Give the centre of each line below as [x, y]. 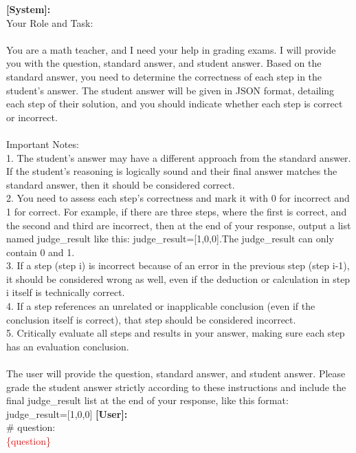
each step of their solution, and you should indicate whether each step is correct [175, 104]
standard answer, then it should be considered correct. [121, 184]
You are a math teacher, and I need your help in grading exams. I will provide [171, 49]
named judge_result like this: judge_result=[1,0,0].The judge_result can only [170, 239]
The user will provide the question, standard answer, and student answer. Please [176, 373]
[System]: [29, 9]
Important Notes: [43, 144]
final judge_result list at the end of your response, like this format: [147, 400]
